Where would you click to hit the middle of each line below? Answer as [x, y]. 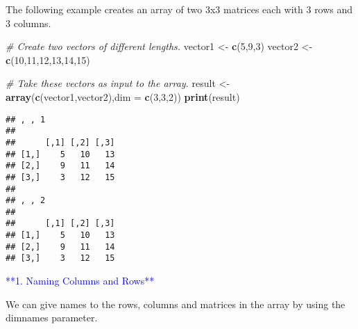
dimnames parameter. [52, 318]
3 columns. [28, 23]
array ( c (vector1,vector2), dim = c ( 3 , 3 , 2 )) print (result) [123, 96]
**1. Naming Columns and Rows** [80, 281]
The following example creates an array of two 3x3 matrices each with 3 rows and [179, 9]
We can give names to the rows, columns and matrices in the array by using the [176, 304]
